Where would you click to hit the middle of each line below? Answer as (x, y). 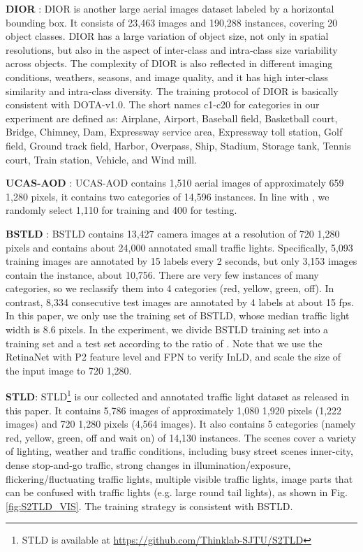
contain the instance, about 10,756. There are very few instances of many (162, 274)
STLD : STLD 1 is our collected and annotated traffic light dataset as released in (178, 395)
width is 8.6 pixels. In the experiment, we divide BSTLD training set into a (167, 329)
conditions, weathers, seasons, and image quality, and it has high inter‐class (167, 77)
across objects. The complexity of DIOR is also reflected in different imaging (169, 63)
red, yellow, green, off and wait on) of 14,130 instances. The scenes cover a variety (181, 437)
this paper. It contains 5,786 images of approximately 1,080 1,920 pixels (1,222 (174, 410)
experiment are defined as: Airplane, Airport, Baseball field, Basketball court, (172, 118)
